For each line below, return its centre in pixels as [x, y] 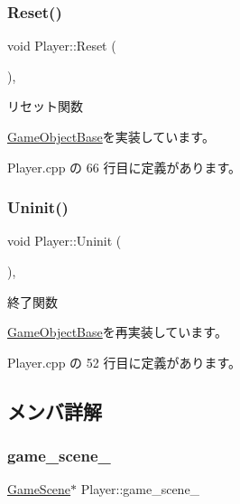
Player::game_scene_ [140, 489]
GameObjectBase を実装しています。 [111, 136]
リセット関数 [45, 106]
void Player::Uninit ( [65, 241]
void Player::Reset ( [62, 46]
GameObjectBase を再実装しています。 [117, 332]
